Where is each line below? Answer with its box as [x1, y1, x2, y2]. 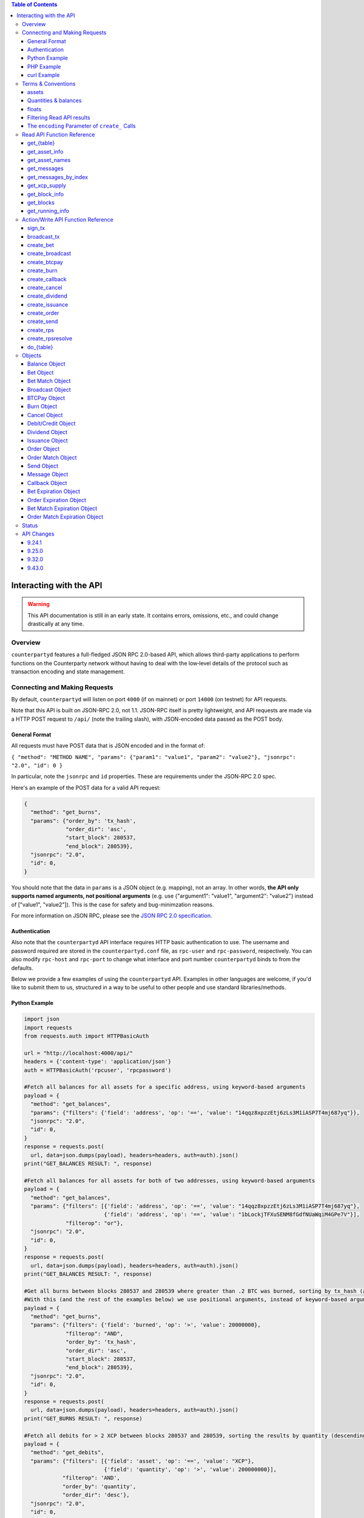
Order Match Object [27, 454, 77, 461]
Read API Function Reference [22, 131, 95, 138]
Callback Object [27, 479, 67, 486]
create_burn [27, 267, 58, 274]
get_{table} [27, 140, 55, 147]
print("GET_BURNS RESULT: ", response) [24, 1415, 143, 1422]
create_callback [27, 275, 67, 282]
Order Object [27, 445, 60, 452]
